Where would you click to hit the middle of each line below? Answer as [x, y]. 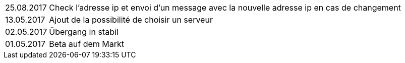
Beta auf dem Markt [87, 44]
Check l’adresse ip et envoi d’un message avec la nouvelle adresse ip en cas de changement [225, 8]
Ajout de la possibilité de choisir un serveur [131, 20]
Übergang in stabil [84, 32]
